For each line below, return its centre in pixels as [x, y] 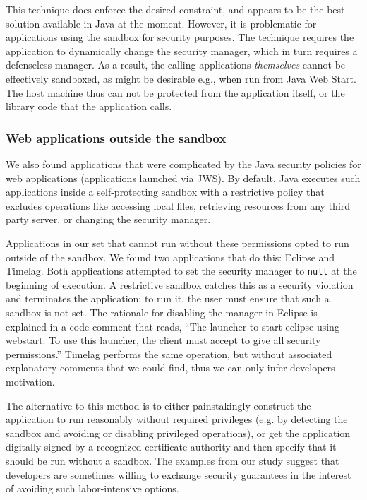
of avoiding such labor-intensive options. [92, 488]
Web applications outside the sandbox [116, 137]
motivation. [30, 381]
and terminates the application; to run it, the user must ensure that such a [168, 298]
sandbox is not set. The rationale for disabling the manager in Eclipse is [162, 312]
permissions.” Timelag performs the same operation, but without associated [169, 353]
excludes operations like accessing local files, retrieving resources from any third [178, 205]
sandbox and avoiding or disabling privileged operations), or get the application [178, 433]
